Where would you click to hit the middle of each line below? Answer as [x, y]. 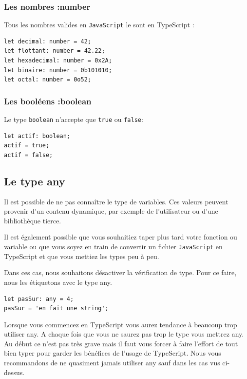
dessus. [14, 372]
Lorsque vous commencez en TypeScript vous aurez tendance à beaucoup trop [121, 324]
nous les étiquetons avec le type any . [58, 282]
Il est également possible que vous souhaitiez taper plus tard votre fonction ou [121, 237]
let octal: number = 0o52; [47, 80]
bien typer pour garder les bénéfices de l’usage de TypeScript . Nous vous [113, 353]
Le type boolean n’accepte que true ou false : [74, 119]
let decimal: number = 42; [47, 41]
